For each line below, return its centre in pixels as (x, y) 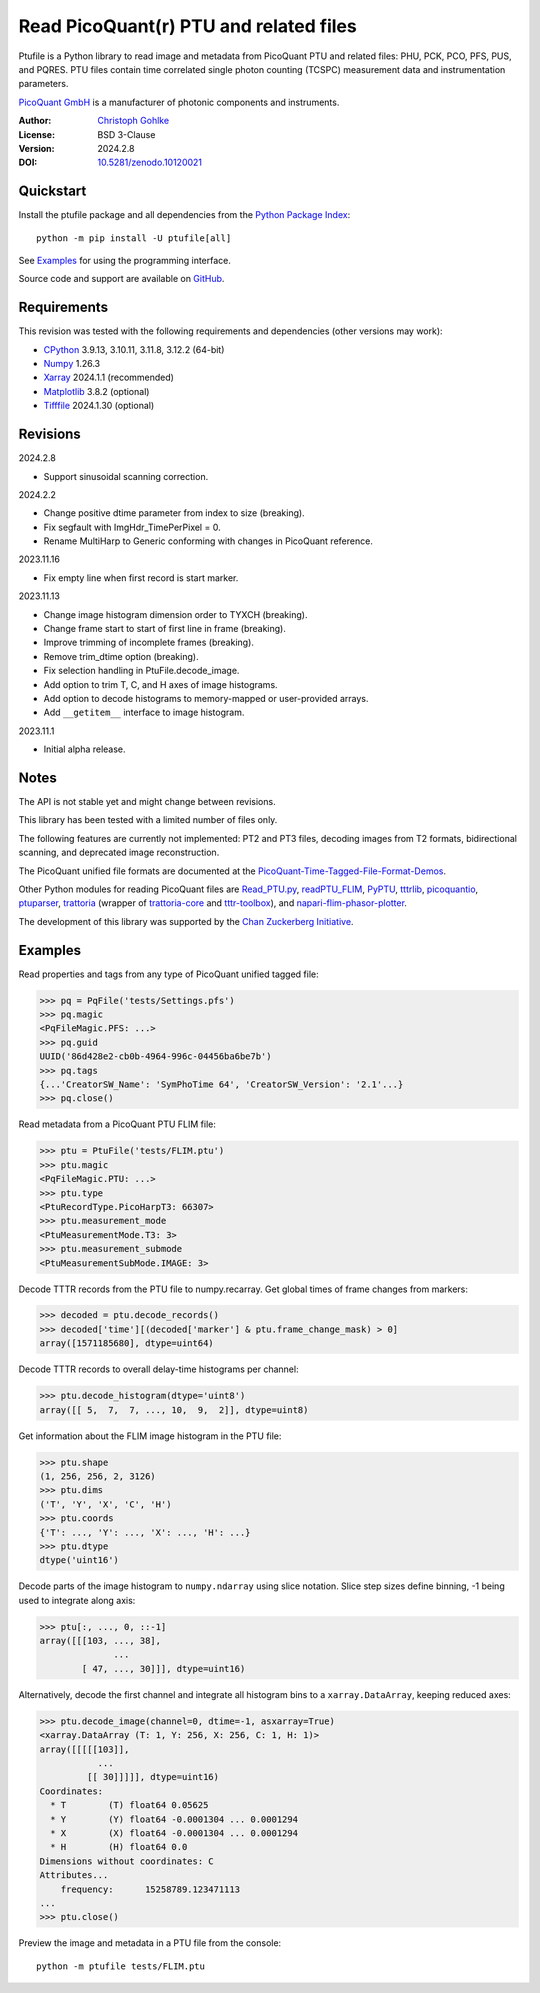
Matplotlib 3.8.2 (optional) (96, 391)
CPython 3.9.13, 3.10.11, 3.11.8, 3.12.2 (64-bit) (134, 349)
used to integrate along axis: (77, 1600)
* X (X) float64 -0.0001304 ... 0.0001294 (174, 1833)
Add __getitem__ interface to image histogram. (144, 712)
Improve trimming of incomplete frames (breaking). (149, 642)
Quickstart (52, 191)
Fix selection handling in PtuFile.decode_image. (141, 671)
